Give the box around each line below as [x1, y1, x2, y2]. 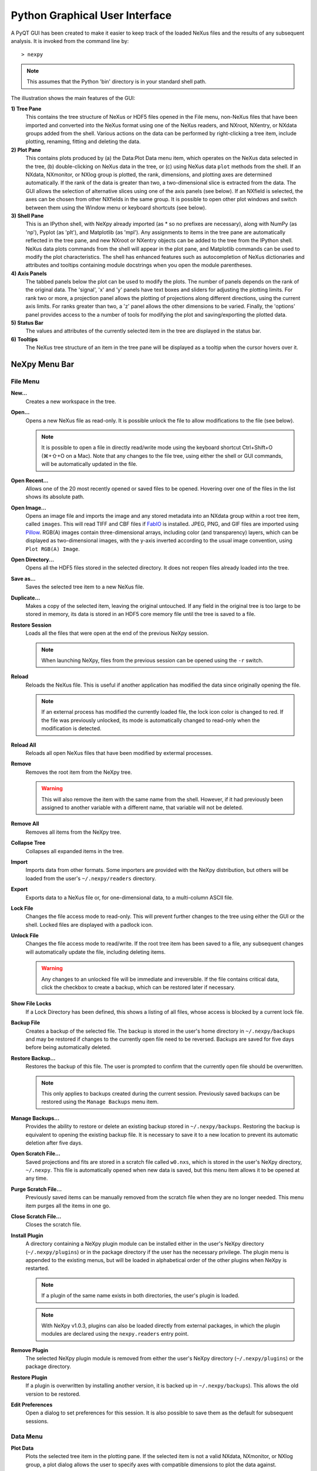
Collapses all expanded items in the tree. [25, 847, 124, 854]
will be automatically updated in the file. [41, 461, 138, 468]
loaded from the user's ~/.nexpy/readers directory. [25, 874, 157, 882]
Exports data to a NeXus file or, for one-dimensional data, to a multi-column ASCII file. [25, 894, 234, 901]
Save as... [11, 575, 36, 582]
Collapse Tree [11, 839, 46, 847]
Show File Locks [11, 1000, 52, 1007]
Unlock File [11, 932, 39, 939]
